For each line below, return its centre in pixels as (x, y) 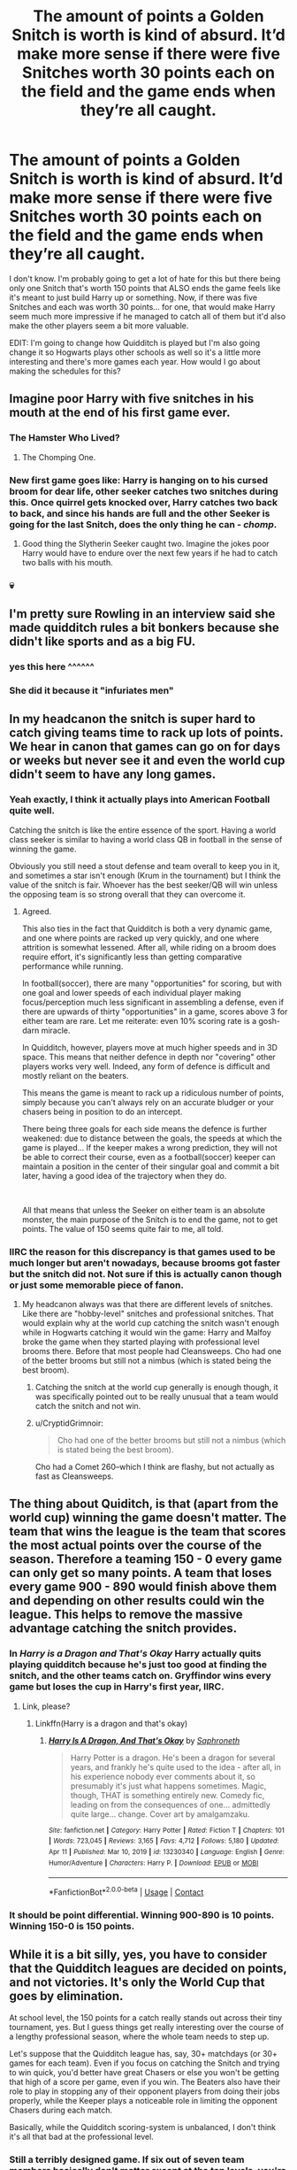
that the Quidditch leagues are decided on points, (148, 1969)
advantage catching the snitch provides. (123, 1629)
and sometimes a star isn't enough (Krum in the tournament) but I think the (145, 875)
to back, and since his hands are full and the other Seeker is (140, 513)
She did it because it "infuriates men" (91, 690)
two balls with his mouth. (67, 562)
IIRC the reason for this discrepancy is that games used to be (142, 1251)
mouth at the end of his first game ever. (120, 413)
